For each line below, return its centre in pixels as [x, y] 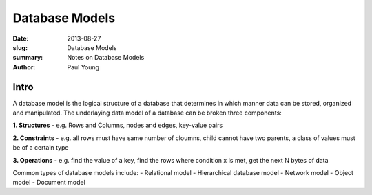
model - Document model [49, 183]
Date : [21, 38]
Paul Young [83, 67]
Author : [24, 67]
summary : [28, 58]
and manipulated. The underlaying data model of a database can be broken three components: [147, 113]
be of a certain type [41, 148]
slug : [20, 47]
